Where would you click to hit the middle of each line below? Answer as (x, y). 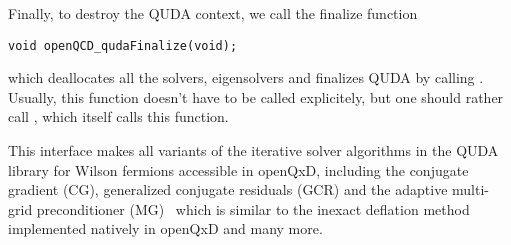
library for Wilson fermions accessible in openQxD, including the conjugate (238, 169)
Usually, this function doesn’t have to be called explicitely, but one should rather (256, 96)
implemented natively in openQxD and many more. (165, 228)
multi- (470, 189)
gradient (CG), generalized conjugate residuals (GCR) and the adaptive (228, 189)
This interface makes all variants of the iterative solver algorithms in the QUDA (253, 150)
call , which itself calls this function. (118, 116)
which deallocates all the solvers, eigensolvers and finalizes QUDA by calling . (246, 77)
